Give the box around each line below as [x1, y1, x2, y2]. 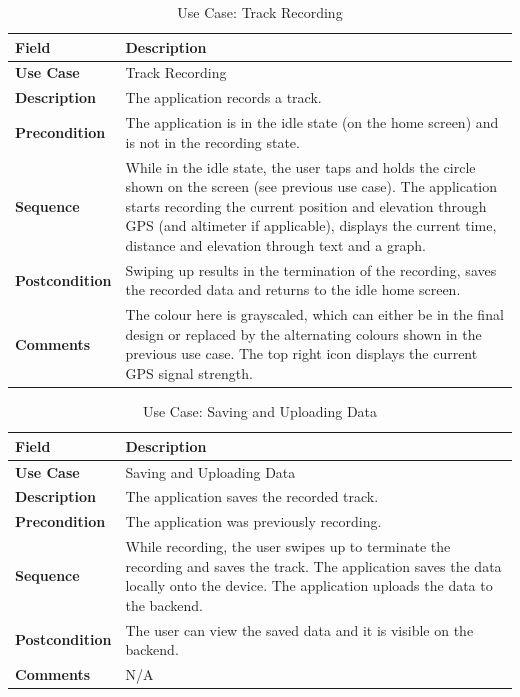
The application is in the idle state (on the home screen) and [125, 112, 499, 133]
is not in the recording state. [125, 131, 300, 152]
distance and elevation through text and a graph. [125, 234, 426, 255]
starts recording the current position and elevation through [125, 195, 487, 216]
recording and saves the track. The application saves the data [125, 555, 502, 576]
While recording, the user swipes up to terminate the [125, 536, 451, 557]
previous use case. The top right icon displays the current [125, 343, 478, 364]
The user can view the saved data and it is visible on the [125, 619, 474, 640]
